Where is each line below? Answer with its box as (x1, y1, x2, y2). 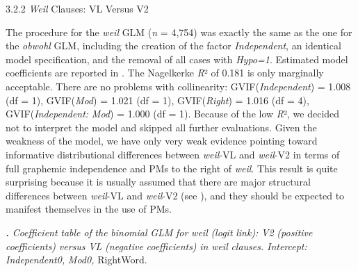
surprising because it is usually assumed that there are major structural (6, 174, 311, 189)
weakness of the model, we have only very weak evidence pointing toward (6, 133, 318, 148)
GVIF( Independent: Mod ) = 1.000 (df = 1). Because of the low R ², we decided (6, 106, 340, 121)
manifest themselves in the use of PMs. (6, 202, 172, 216)
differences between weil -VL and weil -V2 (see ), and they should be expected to (6, 188, 345, 202)
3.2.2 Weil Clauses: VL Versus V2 (6, 1, 149, 15)
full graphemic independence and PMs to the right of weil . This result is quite (6, 161, 338, 175)
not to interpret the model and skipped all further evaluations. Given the (6, 120, 317, 134)
